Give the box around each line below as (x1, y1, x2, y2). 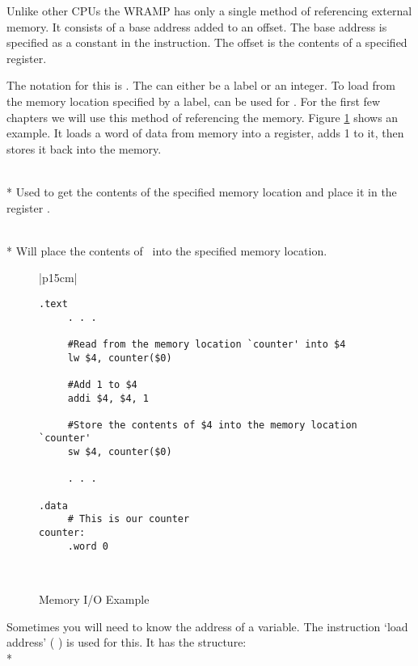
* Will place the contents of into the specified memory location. (6, 242, 327, 259)
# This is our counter (67, 513, 190, 525)
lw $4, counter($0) (67, 352, 172, 364)
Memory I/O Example (39, 590, 150, 607)
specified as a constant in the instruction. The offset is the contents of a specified (6, 34, 407, 51)
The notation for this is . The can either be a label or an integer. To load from (6, 77, 396, 94)
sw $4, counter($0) (67, 446, 172, 458)
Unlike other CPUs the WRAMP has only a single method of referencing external (6, 2, 412, 19)
